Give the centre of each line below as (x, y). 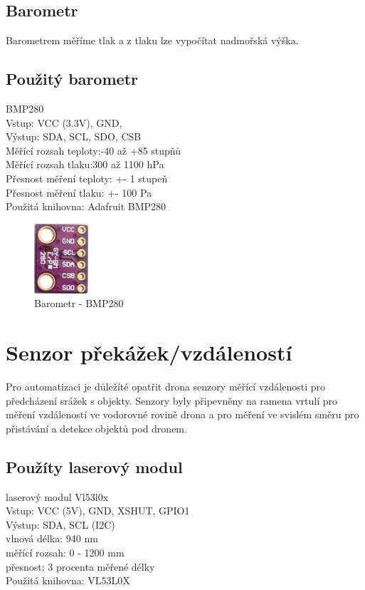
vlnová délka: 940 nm (52, 538)
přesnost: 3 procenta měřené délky (80, 566)
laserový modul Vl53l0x (57, 496)
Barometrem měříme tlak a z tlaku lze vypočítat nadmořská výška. (152, 40)
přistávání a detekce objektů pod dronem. (96, 428)
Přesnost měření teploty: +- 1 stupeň (87, 178)
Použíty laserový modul (94, 466)
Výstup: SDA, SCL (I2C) (60, 524)
